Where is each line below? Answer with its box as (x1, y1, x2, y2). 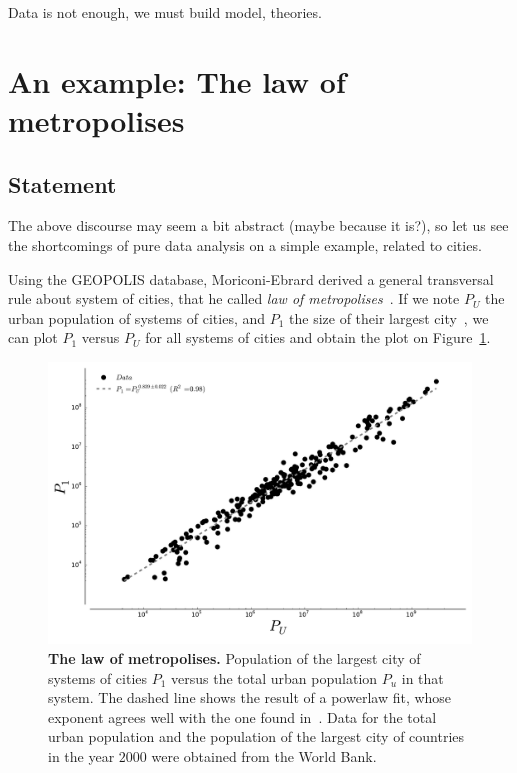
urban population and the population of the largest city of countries (48, 726, 465, 747)
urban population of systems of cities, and (8, 307, 266, 328)
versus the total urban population (171, 667, 378, 688)
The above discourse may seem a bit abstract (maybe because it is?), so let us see (8, 215, 509, 236)
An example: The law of (8, 60, 346, 101)
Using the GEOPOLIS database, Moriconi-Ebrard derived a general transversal (8, 268, 494, 289)
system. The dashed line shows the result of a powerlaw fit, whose (48, 687, 452, 708)
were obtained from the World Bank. (151, 745, 377, 766)
